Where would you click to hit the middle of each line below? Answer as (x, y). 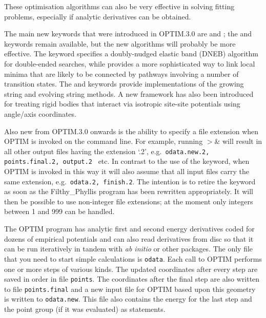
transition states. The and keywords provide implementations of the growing (124, 84)
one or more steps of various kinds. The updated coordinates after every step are (131, 269)
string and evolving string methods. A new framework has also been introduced (129, 93)
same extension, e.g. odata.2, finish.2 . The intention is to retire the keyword (130, 181)
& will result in (238, 141)
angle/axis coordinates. (40, 113)
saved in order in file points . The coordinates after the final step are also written (132, 279)
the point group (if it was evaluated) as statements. (85, 309)
